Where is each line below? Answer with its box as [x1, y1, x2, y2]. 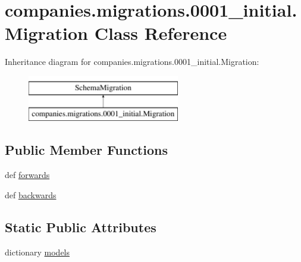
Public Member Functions [5, 141, 168, 159]
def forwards [5, 169, 50, 181]
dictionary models [5, 245, 70, 258]
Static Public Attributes [5, 217, 156, 236]
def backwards [5, 188, 57, 201]
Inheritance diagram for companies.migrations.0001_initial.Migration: [5, 55, 259, 68]
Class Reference [94, 21, 227, 45]
